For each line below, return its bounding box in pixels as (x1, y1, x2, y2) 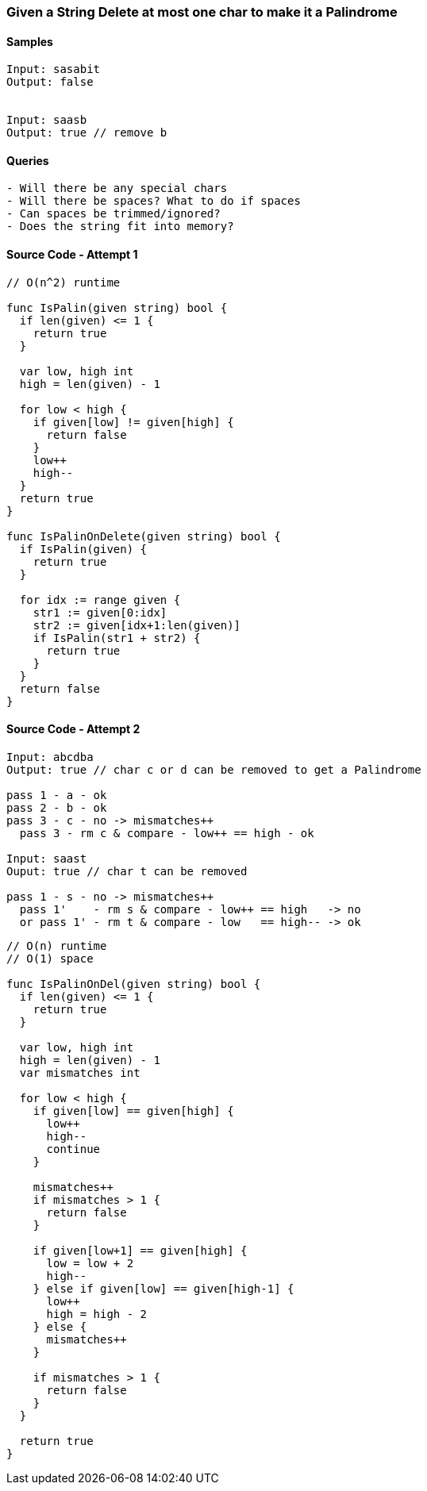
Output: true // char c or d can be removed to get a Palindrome (6, 763, 421, 776)
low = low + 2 (46, 1256, 134, 1270)
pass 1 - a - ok (6, 788, 107, 801)
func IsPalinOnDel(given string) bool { (6, 977, 261, 990)
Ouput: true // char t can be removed (6, 864, 248, 878)
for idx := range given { (19, 593, 181, 606)
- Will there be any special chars (6, 182, 228, 195)
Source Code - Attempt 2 (6, 722, 140, 736)
